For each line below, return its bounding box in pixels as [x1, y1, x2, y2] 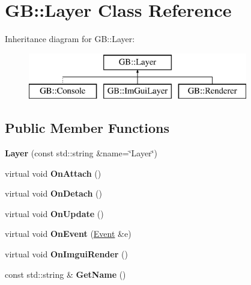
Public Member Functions [5, 118, 169, 137]
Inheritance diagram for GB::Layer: [5, 32, 135, 45]
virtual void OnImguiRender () [5, 248, 128, 260]
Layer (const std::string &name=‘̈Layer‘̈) [5, 147, 157, 159]
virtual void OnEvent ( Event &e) [5, 227, 132, 240]
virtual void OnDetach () [5, 187, 102, 200]
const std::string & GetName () [5, 268, 126, 280]
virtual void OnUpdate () [5, 207, 104, 219]
